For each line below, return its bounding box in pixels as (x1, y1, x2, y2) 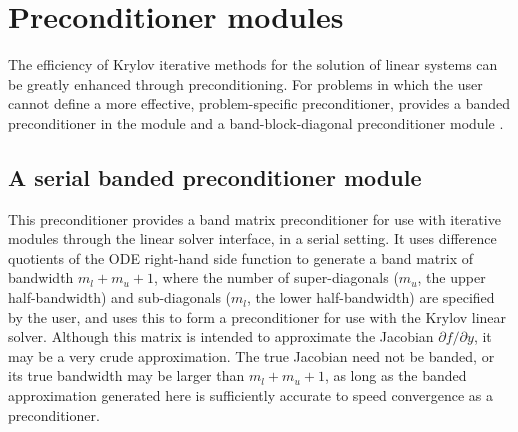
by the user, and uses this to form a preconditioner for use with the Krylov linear (8, 306, 507, 327)
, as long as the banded (324, 365, 467, 386)
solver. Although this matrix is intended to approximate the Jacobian (8, 326, 434, 347)
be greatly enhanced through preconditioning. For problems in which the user (8, 73, 483, 94)
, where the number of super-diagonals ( (153, 267, 399, 288)
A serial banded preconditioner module (8, 161, 422, 192)
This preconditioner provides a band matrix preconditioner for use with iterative (8, 208, 501, 229)
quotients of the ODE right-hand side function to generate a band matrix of (8, 247, 474, 268)
